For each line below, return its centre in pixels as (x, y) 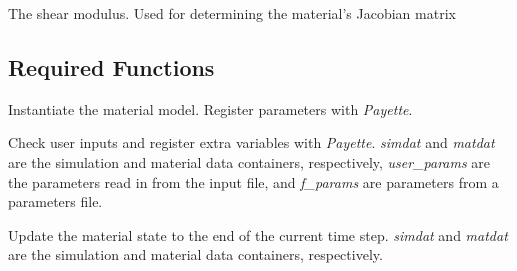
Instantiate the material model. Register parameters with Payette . (210, 108)
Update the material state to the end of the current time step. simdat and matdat (258, 234)
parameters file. (55, 201)
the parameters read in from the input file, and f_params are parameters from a (253, 181)
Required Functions (111, 66)
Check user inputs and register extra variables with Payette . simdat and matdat (251, 142)
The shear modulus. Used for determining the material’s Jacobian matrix (232, 13)
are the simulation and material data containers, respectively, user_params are (249, 161)
